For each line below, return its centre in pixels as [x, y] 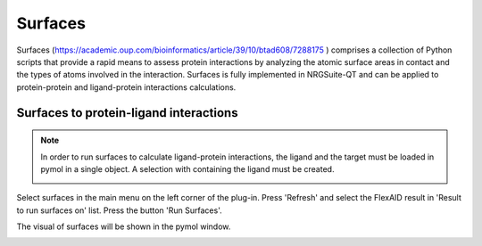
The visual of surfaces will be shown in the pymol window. [124, 226]
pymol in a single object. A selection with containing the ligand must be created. [187, 168]
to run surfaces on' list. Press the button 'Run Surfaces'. [119, 210]
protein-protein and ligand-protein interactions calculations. [126, 87]
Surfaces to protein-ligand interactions [127, 113]
